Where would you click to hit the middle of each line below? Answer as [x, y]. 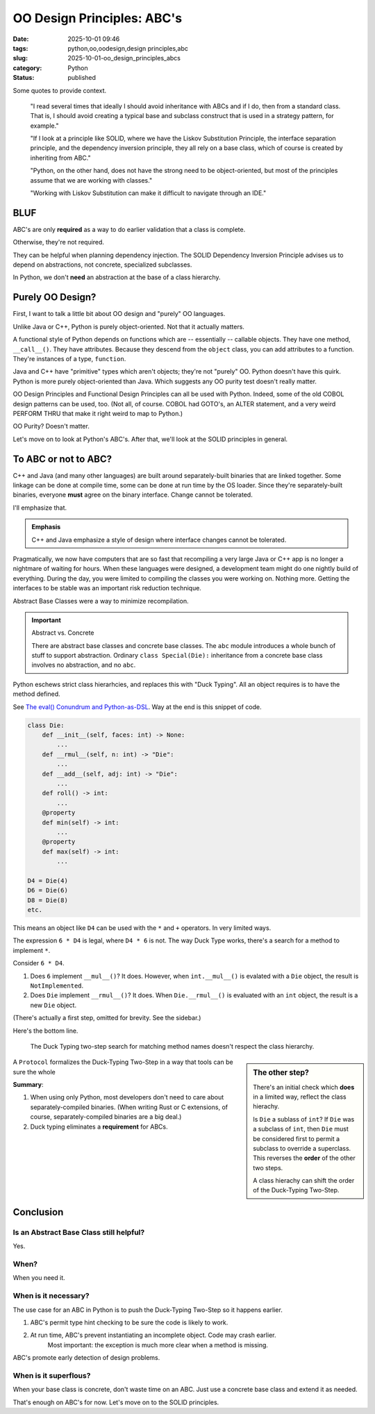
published [82, 78]
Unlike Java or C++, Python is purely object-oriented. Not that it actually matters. [128, 326]
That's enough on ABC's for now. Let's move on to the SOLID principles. [116, 1402]
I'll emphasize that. [40, 508]
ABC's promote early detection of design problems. [86, 1358]
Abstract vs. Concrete [63, 633]
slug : [20, 58]
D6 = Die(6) [48, 890]
